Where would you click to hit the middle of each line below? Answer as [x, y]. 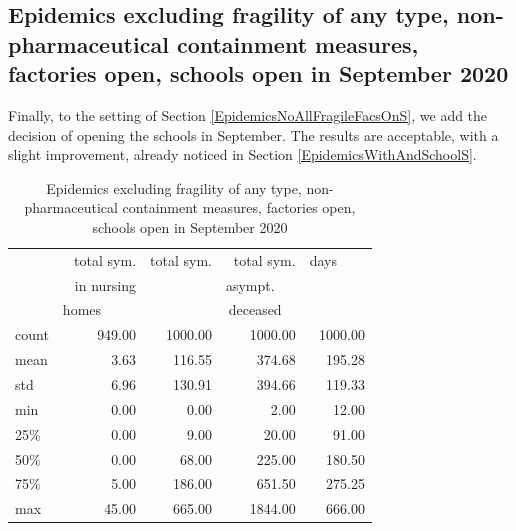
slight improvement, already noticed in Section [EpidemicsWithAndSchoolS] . [242, 154]
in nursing [105, 284]
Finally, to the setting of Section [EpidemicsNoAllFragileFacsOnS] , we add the [248, 114]
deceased [255, 309]
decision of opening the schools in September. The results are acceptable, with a [253, 134]
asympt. [250, 284]
